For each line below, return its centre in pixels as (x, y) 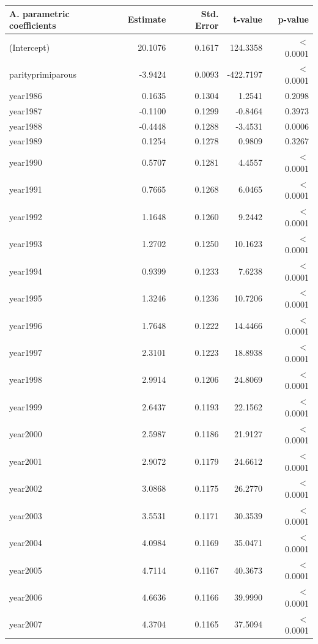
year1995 (26, 298)
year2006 (26, 597)
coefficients (33, 25)
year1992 (26, 216)
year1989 (26, 141)
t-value (248, 19)
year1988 (26, 126)
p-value (293, 19)
